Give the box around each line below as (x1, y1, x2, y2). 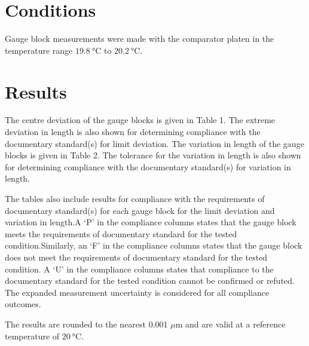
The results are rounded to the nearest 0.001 (5, 317, 168, 330)
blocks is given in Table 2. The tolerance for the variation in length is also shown (5, 149, 301, 161)
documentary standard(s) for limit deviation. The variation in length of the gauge (5, 137, 304, 149)
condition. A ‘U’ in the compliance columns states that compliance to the (5, 262, 274, 275)
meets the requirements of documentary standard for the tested (5, 227, 237, 240)
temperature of (5, 329, 60, 342)
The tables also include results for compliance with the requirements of (5, 192, 265, 204)
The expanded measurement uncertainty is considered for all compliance (5, 286, 270, 298)
